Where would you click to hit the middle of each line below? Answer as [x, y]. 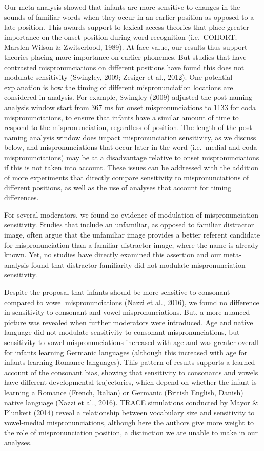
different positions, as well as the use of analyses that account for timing [118, 187]
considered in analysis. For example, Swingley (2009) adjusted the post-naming [128, 97]
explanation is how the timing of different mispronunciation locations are [119, 87]
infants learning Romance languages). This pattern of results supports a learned [130, 362]
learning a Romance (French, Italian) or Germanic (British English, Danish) [124, 392]
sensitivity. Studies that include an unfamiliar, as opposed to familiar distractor [129, 224]
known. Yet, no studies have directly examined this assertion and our [113, 255]
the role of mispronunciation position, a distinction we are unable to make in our [131, 432]
